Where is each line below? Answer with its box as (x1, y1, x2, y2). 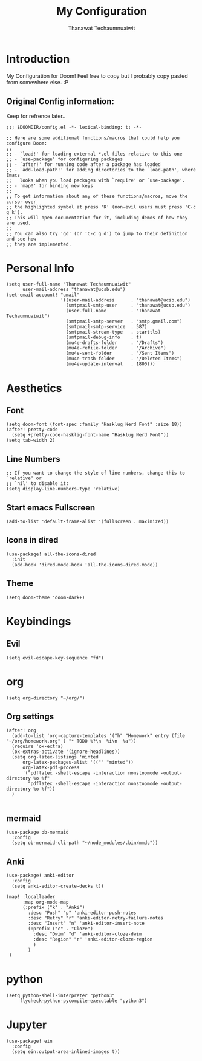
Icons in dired (6, 535, 59, 545)
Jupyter (6, 1018, 47, 1032)
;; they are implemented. (6, 241, 71, 247)
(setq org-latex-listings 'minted (11, 754, 99, 760)
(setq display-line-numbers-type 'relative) (6, 486, 120, 492)
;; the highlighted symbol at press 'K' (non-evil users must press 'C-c (6, 204, 197, 210)
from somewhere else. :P (6, 78, 68, 86)
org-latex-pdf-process (22, 764, 80, 771)
